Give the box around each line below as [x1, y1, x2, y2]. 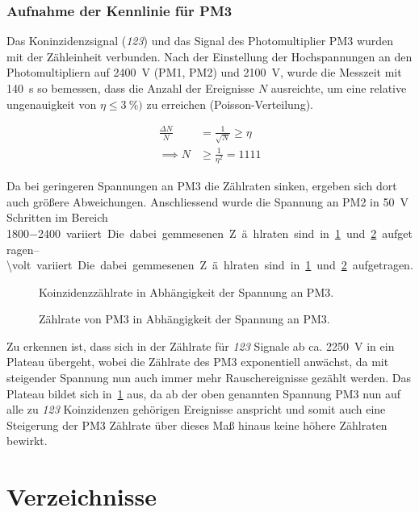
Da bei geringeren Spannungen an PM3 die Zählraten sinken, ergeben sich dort [6, 177, 397, 194]
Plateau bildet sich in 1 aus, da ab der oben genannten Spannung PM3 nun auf [6, 385, 400, 402]
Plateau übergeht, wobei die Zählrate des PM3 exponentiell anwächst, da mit [6, 353, 389, 370]
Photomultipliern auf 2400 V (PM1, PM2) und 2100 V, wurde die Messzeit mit [6, 64, 402, 81]
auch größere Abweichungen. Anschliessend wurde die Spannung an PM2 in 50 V [6, 193, 409, 210]
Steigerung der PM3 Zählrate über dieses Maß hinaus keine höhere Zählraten [6, 416, 388, 433]
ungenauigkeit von [6, 95, 97, 112]
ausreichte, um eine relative [270, 80, 407, 96]
